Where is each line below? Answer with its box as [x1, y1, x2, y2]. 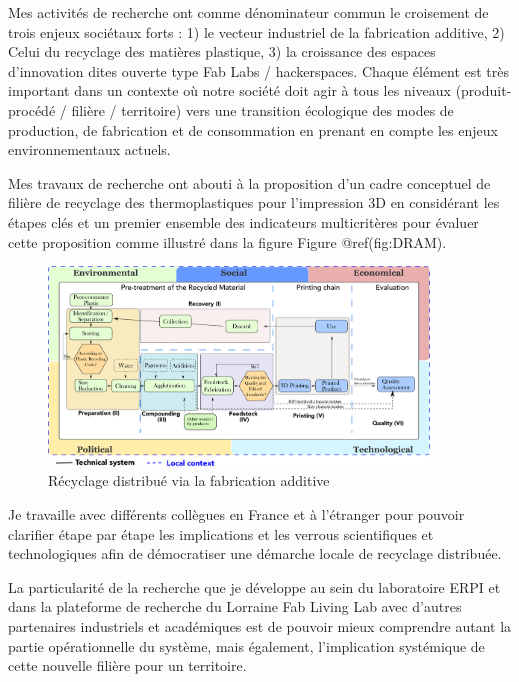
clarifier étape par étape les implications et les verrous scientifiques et [8, 523, 434, 544]
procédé [8, 99, 56, 120]
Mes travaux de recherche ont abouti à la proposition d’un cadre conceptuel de [8, 172, 491, 193]
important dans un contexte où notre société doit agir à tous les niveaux [8, 80, 451, 101]
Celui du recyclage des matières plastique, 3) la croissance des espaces [8, 41, 436, 62]
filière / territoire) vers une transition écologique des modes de [71, 99, 454, 120]
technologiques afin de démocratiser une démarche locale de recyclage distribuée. [8, 543, 502, 564]
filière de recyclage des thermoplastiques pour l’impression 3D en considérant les [8, 192, 500, 213]
